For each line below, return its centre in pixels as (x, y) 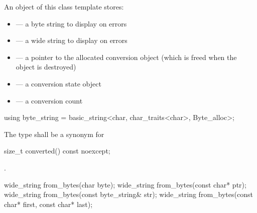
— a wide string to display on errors (72, 40)
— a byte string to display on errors (71, 23)
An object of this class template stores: (64, 6)
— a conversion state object (58, 83)
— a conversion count (49, 100)
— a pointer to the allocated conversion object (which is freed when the (126, 57)
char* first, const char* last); (48, 204)
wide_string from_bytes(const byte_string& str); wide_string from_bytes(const (128, 194)
